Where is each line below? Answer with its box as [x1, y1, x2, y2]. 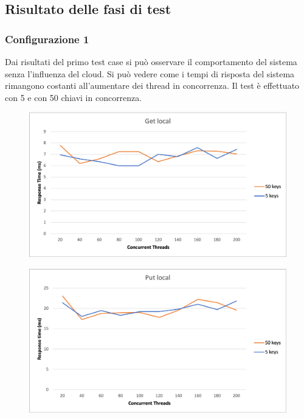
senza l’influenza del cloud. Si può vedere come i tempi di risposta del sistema [5, 67, 295, 80]
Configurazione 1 [5, 31, 89, 46]
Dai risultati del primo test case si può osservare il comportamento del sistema [5, 55, 297, 68]
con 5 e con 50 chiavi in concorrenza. [5, 91, 142, 103]
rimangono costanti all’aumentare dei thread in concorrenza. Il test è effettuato [5, 79, 300, 92]
